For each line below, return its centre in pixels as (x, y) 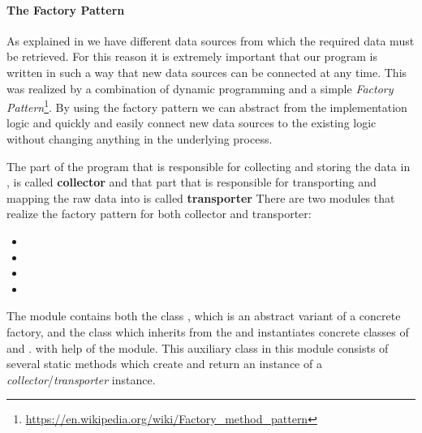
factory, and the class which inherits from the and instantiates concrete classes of (208, 331)
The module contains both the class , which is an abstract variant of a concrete (204, 316)
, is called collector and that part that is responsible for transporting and (192, 182)
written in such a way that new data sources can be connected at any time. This (207, 72)
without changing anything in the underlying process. (140, 139)
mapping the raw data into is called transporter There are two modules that (201, 197)
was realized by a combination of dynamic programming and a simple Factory (200, 88)
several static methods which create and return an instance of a (164, 364)
